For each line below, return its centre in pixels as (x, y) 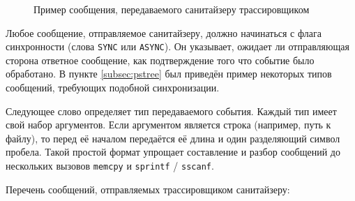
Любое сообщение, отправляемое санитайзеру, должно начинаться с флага (164, 32)
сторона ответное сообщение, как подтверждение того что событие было (160, 60)
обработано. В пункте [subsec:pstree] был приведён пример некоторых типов (169, 74)
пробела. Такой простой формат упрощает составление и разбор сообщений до (173, 152)
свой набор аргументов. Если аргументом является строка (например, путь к (168, 125)
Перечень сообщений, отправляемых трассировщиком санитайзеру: (148, 189)
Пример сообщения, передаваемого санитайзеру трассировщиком (172, 9)
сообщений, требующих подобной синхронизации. (113, 88)
